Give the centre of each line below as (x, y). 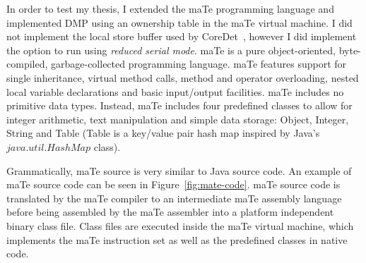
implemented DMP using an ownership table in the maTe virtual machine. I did (179, 22)
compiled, (27, 64)
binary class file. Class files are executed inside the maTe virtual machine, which (180, 225)
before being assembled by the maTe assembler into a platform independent (170, 212)
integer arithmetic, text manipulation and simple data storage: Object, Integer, (178, 119)
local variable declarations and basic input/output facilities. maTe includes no (175, 91)
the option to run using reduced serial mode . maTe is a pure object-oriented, (171, 50)
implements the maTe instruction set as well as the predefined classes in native (177, 239)
